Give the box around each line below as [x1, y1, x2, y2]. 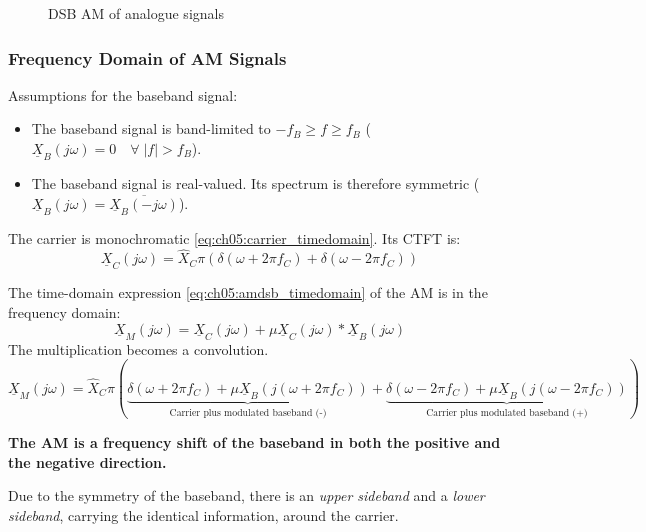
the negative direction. [8, 451, 167, 472]
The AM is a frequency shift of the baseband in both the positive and [8, 432, 501, 453]
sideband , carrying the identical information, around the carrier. [8, 505, 399, 525]
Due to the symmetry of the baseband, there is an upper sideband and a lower [8, 485, 485, 506]
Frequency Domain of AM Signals [8, 45, 287, 70]
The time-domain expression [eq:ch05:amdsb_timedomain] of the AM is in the [8, 282, 488, 303]
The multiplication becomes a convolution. [8, 338, 269, 359]
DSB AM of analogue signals [48, 3, 224, 23]
